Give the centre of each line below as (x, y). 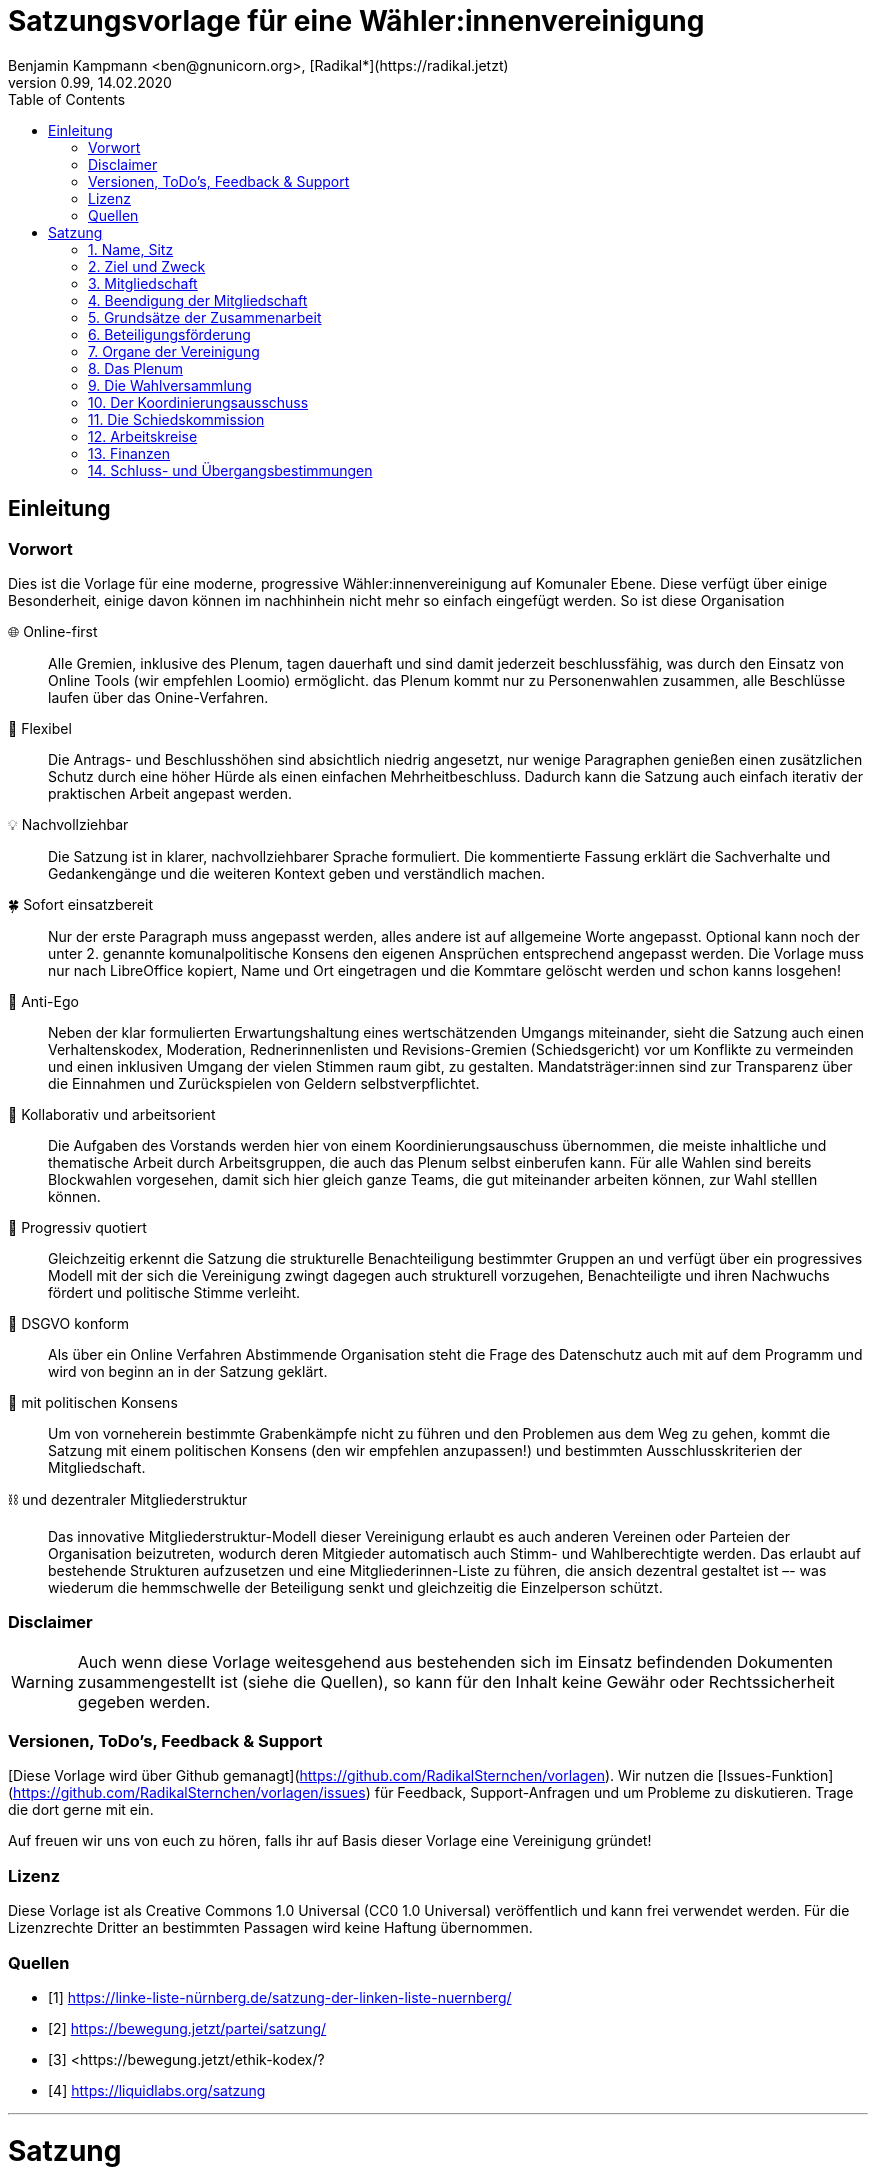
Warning (42, 1681)
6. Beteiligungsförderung (169, 334)
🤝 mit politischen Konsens (93, 1402)
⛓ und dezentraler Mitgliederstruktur (128, 1499)
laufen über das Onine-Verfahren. (158, 697)
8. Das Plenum (135, 368)
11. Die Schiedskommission (176, 419)
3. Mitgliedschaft (143, 283)
